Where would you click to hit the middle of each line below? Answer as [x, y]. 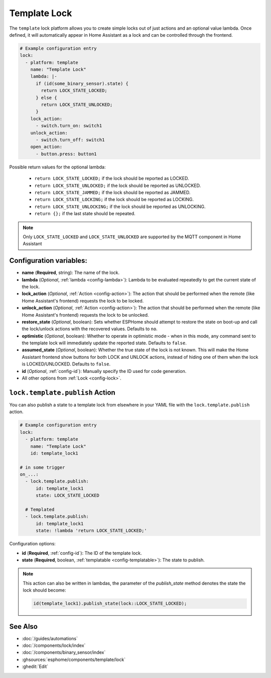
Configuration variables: [48, 261]
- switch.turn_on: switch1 [69, 126]
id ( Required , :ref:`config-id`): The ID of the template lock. [82, 553]
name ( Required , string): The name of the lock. [71, 273]
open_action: [46, 147]
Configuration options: [33, 544]
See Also [23, 626]
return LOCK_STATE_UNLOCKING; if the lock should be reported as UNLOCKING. [120, 207]
